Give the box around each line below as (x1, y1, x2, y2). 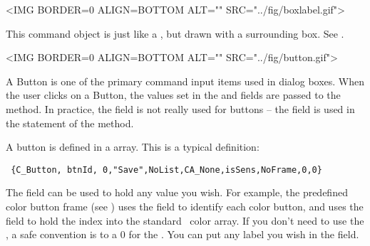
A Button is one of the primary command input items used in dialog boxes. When (6, 73, 365, 88)
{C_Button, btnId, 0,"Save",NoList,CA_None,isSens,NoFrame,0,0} (11, 164, 322, 175)
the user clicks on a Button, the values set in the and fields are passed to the (6, 87, 341, 102)
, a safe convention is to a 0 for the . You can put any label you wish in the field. (6, 227, 359, 242)
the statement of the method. (6, 115, 134, 130)
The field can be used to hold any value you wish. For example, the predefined (6, 185, 348, 200)
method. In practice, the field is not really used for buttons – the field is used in (6, 101, 355, 116)
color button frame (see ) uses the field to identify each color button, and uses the (6, 199, 364, 213)
